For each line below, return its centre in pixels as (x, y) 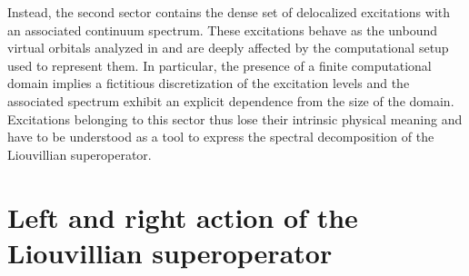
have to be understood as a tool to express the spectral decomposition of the (221, 137)
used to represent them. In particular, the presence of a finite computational (220, 65)
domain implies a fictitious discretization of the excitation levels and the (209, 83)
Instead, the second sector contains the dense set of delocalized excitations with (229, 12)
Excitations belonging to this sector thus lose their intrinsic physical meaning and (235, 118)
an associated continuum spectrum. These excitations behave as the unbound (222, 30)
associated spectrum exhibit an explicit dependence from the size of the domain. (231, 100)
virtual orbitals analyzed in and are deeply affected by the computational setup (228, 48)
